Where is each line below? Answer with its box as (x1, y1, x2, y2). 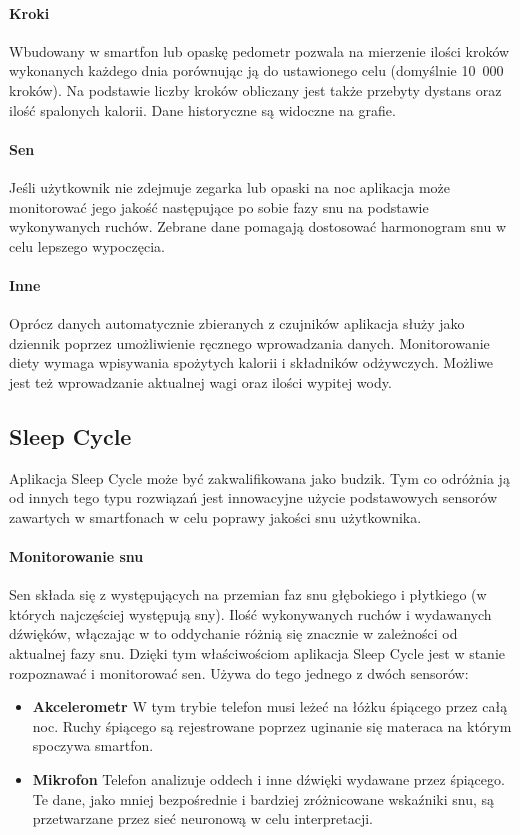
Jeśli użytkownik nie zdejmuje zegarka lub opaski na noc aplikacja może (9, 176, 450, 197)
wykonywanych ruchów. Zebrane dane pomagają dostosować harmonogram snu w (9, 216, 506, 237)
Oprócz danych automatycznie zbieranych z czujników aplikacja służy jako (9, 313, 465, 334)
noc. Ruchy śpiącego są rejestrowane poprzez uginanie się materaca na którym (32, 715, 512, 736)
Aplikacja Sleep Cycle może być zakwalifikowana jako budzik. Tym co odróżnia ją (9, 467, 510, 488)
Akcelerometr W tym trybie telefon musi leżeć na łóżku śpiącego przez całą (32, 696, 508, 717)
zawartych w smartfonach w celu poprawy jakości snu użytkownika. (9, 506, 422, 527)
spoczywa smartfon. (32, 735, 154, 756)
